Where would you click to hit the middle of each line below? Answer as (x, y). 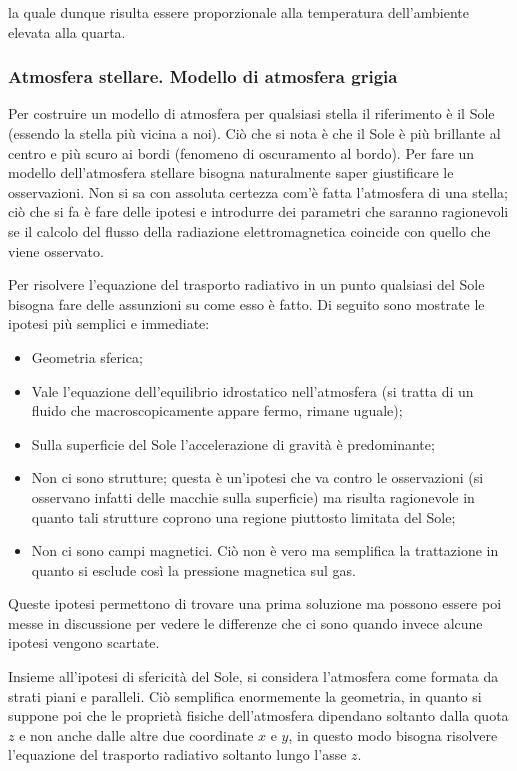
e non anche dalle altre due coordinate (136, 734)
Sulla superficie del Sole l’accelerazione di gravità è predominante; (233, 443)
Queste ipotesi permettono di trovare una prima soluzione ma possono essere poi (255, 603)
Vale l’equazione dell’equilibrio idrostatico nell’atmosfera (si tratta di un (252, 390)
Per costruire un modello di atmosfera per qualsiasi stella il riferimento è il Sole (251, 113)
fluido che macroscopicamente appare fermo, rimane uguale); (217, 410)
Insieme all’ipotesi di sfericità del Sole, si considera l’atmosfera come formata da (253, 676)
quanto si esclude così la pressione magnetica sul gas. (193, 569)
